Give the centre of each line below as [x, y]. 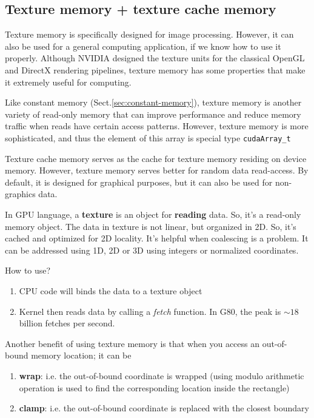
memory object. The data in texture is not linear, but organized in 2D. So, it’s [151, 226]
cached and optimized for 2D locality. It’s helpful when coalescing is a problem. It [157, 238]
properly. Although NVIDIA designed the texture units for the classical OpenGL [155, 58]
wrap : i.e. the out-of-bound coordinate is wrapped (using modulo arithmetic [162, 375]
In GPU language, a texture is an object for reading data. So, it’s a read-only [153, 214]
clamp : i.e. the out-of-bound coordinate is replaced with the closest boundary [164, 408]
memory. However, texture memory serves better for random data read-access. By [157, 170]
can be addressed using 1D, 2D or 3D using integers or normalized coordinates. [152, 250]
